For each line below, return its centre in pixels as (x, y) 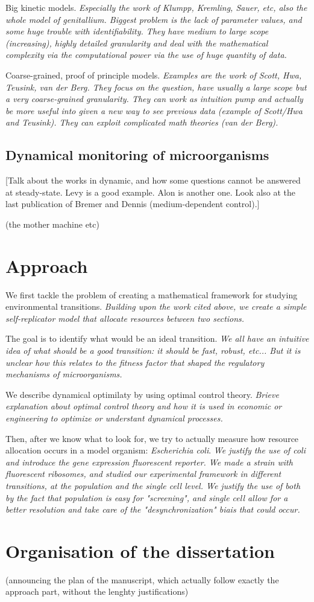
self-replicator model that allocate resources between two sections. (125, 318)
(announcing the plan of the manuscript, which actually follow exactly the (142, 579)
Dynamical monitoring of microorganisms (137, 155)
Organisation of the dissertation (140, 550)
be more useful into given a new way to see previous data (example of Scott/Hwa (154, 110)
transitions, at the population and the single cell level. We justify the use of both (153, 485)
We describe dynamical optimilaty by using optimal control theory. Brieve (142, 394)
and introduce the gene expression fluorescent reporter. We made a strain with (149, 462)
